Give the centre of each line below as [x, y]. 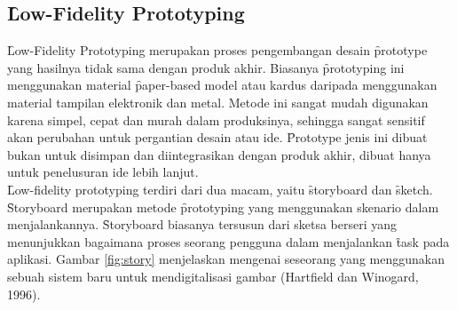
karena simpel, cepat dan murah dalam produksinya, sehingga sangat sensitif [216, 119]
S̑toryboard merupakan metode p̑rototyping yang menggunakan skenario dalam [223, 207]
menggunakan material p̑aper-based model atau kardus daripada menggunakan [222, 85]
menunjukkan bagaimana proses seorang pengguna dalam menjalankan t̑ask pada [228, 241]
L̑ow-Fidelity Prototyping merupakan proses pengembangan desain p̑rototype [217, 50]
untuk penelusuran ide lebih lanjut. [103, 172]
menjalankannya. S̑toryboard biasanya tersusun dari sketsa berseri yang [202, 224]
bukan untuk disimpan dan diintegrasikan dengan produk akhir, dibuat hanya [219, 154]
